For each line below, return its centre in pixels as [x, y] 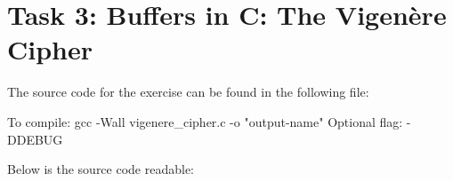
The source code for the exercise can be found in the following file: [188, 92]
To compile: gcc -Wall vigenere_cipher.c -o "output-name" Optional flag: [205, 121]
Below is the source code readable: [101, 169]
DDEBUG [35, 139]
